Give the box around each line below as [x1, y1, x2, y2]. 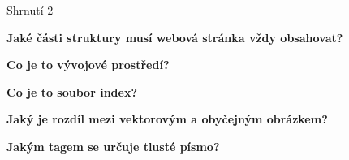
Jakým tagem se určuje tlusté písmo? [6, 137, 220, 154]
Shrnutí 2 [6, 2, 54, 18]
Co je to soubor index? [6, 83, 137, 100]
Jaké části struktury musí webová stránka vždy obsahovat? [6, 28, 343, 45]
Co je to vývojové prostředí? [6, 56, 170, 73]
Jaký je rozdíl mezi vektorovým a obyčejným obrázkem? [6, 110, 328, 128]
